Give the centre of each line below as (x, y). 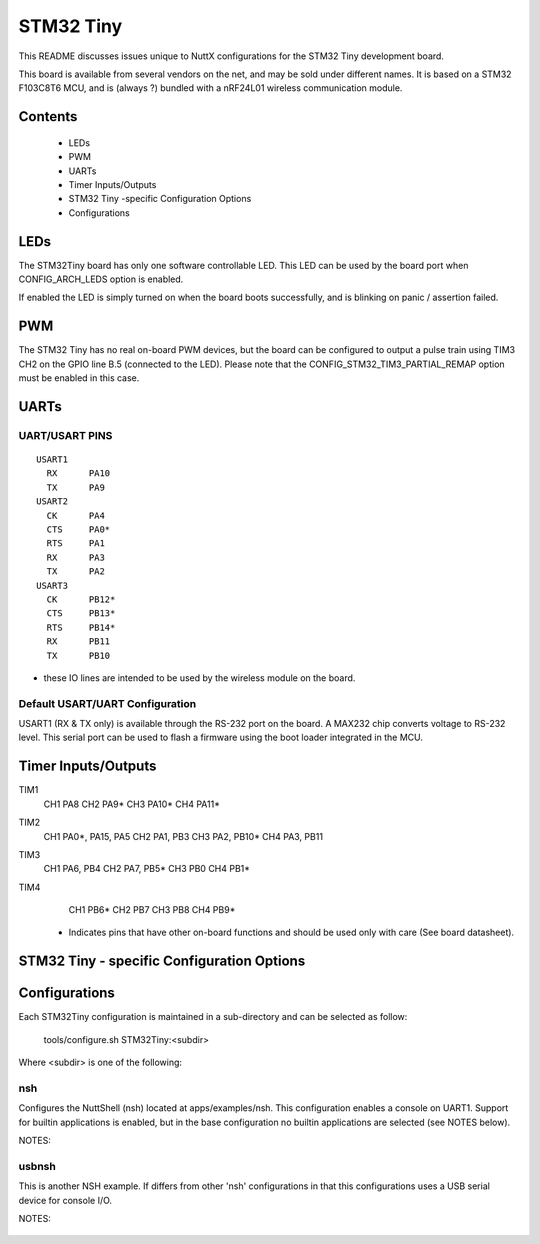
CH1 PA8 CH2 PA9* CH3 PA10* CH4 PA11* (131, 804)
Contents (48, 116)
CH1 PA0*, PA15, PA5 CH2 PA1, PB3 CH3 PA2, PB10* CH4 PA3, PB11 (183, 836)
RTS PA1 (75, 543)
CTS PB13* (81, 613)
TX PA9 (75, 487)
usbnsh (37, 1166)
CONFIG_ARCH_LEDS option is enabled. (101, 279)
